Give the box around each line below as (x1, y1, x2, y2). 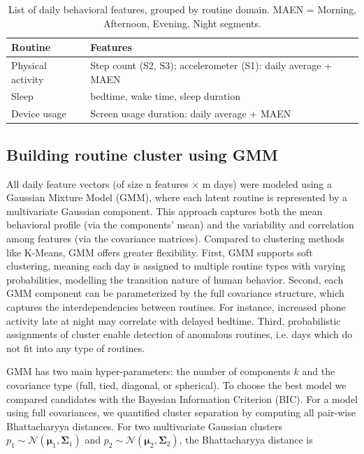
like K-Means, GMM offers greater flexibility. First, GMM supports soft (6, 244, 313, 259)
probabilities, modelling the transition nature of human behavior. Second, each (6, 272, 344, 286)
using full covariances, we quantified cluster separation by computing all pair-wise (6, 405, 356, 420)
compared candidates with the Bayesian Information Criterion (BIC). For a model (6, 391, 358, 406)
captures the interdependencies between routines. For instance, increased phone (6, 299, 346, 314)
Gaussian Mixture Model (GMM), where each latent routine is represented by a (6, 190, 347, 205)
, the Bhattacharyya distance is (179, 432, 313, 447)
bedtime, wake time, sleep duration (90, 89, 241, 103)
